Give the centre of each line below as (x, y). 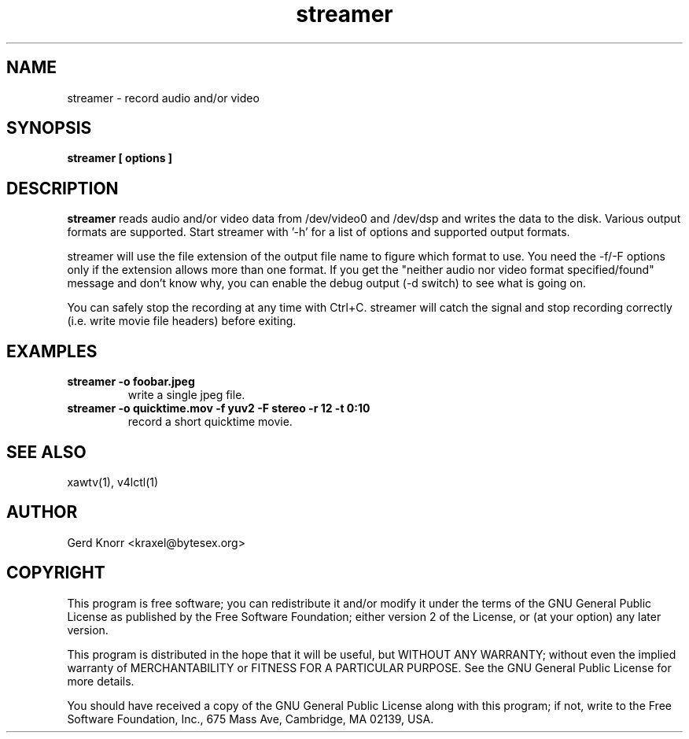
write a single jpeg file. (186, 395)
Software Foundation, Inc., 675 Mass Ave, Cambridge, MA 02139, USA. (251, 719)
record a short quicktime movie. (210, 422)
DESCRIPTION (63, 188)
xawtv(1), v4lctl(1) (113, 482)
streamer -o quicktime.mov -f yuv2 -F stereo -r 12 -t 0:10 (219, 408)
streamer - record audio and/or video (163, 98)
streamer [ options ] (120, 158)
